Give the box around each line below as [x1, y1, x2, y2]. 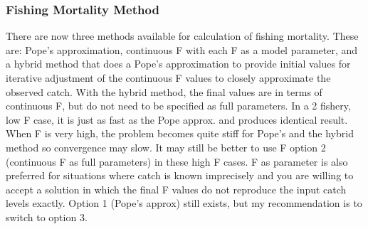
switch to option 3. [6, 209, 88, 224]
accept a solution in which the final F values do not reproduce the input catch [6, 181, 347, 196]
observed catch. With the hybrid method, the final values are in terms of [6, 84, 322, 99]
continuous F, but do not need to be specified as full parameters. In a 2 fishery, [6, 98, 351, 113]
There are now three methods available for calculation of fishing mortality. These [6, 28, 359, 43]
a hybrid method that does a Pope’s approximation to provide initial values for [6, 56, 351, 71]
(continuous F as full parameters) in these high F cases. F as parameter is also [6, 154, 348, 169]
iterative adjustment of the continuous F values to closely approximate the [6, 70, 331, 85]
